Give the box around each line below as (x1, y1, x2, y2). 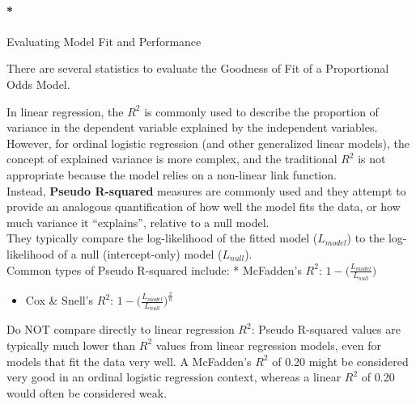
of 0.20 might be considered (272, 352, 409, 369)
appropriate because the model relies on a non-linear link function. (6, 166, 337, 183)
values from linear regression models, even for (155, 336, 381, 353)
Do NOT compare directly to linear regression (6, 321, 235, 338)
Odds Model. (6, 75, 70, 92)
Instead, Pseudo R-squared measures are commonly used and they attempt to (6, 182, 406, 199)
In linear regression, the (6, 103, 124, 120)
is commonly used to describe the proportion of (144, 103, 379, 120)
